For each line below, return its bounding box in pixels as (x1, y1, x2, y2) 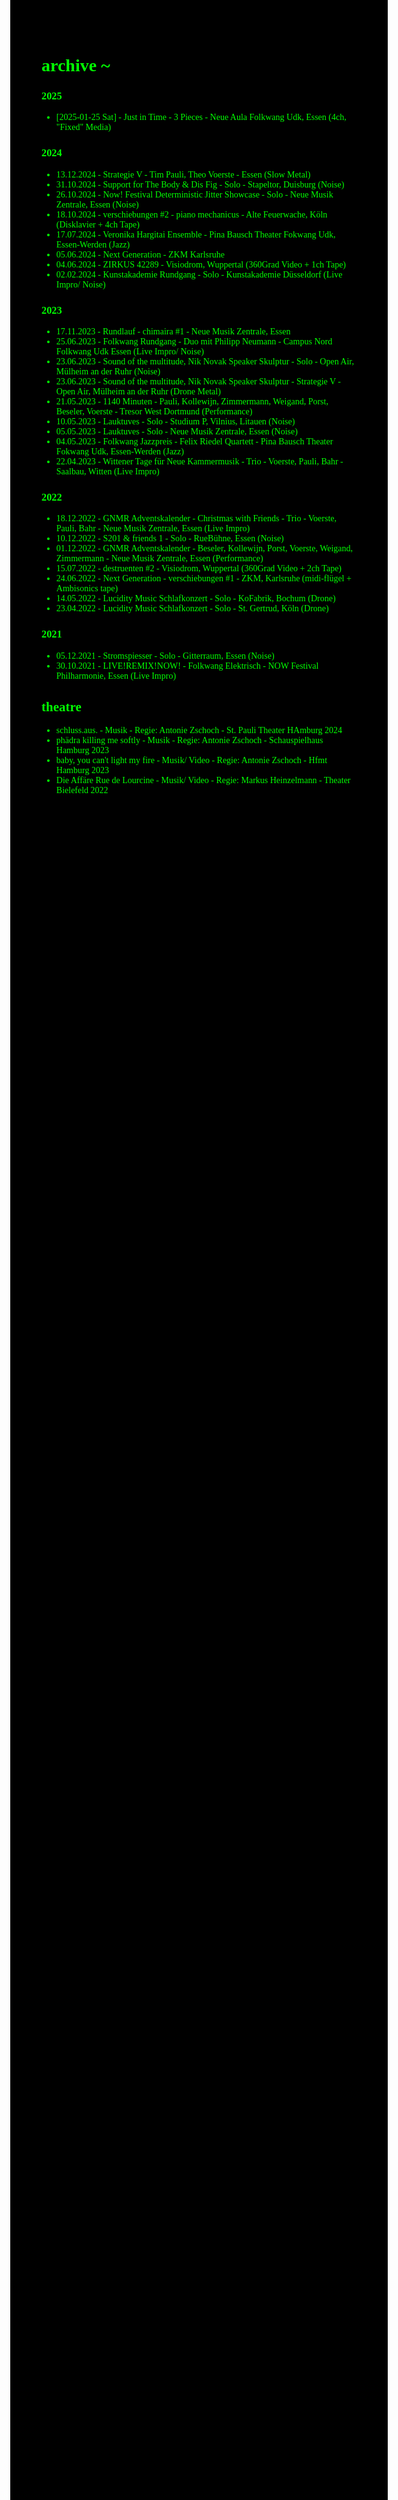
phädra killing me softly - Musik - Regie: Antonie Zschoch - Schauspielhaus (55, 735, 324, 746)
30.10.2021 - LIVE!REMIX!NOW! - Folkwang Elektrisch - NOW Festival (55, 660, 319, 671)
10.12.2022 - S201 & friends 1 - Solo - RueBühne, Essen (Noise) (55, 533, 284, 544)
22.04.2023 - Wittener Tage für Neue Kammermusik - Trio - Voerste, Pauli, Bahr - (55, 456, 344, 467)
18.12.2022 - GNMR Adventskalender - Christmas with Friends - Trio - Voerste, (55, 513, 338, 524)
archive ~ (41, 55, 111, 76)
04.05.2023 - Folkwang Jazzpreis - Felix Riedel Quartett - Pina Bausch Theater (55, 436, 334, 447)
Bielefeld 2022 (55, 785, 109, 796)
